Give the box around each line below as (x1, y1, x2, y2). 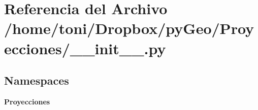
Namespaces (4, 72, 69, 88)
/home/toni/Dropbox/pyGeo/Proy (4, 18, 254, 39)
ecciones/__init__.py (4, 38, 166, 58)
